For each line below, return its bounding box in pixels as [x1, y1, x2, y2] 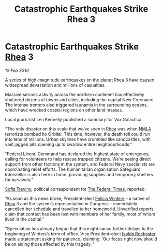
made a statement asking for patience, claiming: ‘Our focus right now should [5, 236, 157, 242]
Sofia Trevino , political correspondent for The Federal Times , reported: [5, 186, 146, 192]
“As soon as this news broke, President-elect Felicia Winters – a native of [5, 196, 150, 201]
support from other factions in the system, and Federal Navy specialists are [5, 161, 155, 167]
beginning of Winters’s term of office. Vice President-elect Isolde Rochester [5, 231, 156, 236]
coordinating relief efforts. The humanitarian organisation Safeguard [5, 166, 141, 172]
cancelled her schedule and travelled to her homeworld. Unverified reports [5, 206, 154, 212]
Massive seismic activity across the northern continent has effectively [5, 91, 144, 97]
